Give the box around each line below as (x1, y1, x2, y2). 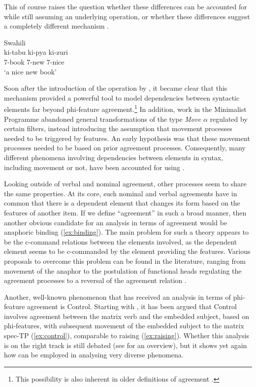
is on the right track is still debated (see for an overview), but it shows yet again (4, 340, 247, 350)
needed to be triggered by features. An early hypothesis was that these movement (4, 133, 250, 143)
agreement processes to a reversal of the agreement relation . (4, 275, 187, 285)
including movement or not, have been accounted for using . (4, 162, 185, 172)
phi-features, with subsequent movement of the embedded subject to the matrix (4, 320, 244, 331)
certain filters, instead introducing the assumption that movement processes (4, 123, 232, 134)
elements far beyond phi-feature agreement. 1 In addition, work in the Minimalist (4, 103, 247, 114)
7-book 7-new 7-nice (4, 56, 64, 67)
